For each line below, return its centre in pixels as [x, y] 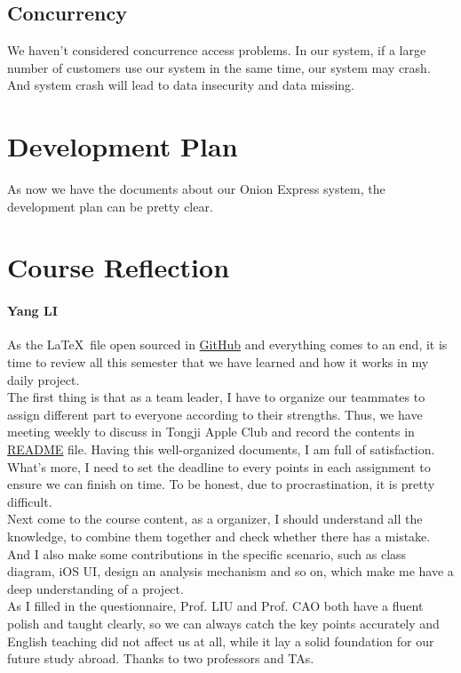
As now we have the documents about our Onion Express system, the [196, 189]
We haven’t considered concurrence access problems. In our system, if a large [217, 50]
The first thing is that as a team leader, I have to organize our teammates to [216, 397]
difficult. [30, 501]
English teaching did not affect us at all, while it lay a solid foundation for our [221, 641]
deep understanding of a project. [95, 588]
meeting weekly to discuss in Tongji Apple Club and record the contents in [211, 432]
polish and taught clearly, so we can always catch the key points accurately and [223, 623]
